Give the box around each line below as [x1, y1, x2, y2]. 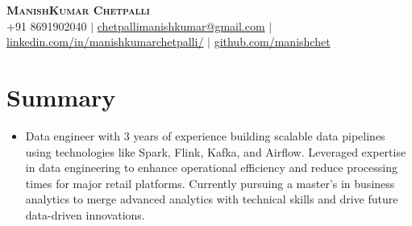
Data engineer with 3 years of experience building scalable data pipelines [25, 127, 385, 144]
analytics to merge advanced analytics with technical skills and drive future [25, 190, 398, 207]
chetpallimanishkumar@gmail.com [97, 17, 265, 34]
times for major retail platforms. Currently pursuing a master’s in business [25, 174, 395, 191]
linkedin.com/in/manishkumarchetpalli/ [6, 33, 204, 50]
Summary [6, 80, 116, 113]
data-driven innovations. [25, 206, 145, 223]
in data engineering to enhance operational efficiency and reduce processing [25, 159, 397, 176]
